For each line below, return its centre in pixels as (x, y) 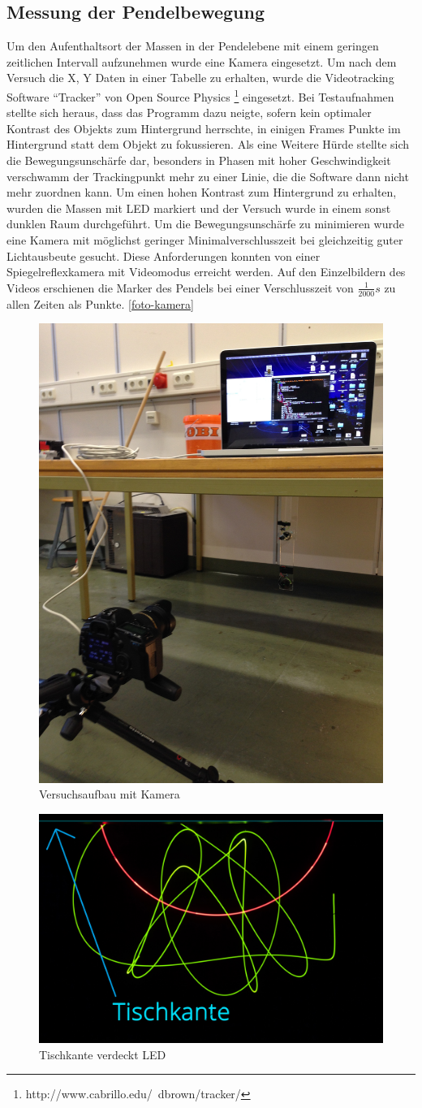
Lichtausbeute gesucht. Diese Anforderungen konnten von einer (164, 255)
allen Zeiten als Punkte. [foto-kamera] (100, 303)
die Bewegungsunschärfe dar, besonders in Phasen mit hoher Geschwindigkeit (199, 160)
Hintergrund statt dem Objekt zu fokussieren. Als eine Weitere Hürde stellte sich (208, 144)
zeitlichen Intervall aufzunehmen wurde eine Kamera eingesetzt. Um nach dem (202, 61)
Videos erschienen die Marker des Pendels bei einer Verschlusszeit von (180, 287)
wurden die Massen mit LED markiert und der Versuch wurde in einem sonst (199, 208)
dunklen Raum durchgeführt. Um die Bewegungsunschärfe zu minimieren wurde (205, 224)
